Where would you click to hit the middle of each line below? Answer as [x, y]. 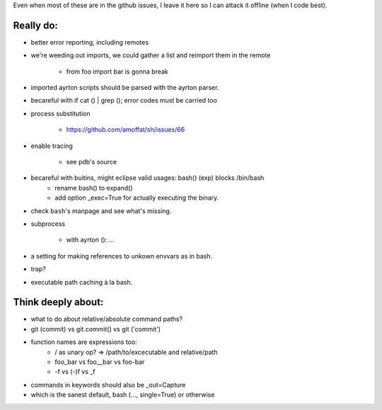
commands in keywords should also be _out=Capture [108, 385]
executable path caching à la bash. [82, 282]
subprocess [48, 224]
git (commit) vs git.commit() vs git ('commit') [96, 329]
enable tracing [52, 146]
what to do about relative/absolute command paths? [107, 319]
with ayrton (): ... [90, 240]
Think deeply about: [58, 302]
